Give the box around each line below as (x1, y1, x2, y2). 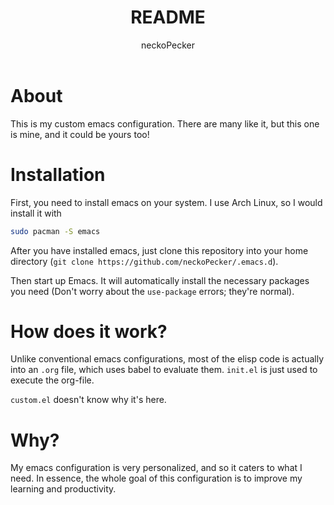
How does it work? (10, 320, 168, 343)
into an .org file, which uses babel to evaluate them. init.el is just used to (10, 364, 318, 376)
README (130, 6, 206, 29)
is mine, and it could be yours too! (10, 128, 150, 140)
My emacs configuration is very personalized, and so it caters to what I (10, 462, 303, 474)
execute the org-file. (10, 374, 95, 386)
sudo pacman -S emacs (10, 226, 101, 236)
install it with (10, 207, 62, 219)
